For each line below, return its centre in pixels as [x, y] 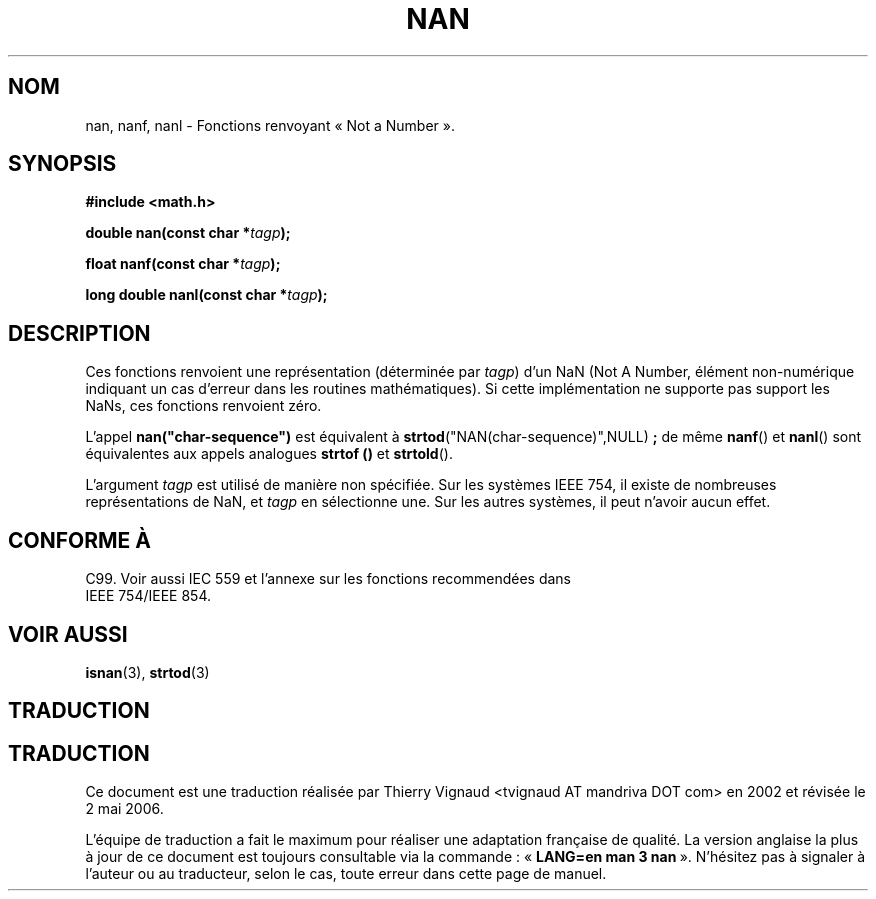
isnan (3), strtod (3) [147, 672]
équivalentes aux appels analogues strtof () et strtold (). [269, 454]
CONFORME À [79, 540]
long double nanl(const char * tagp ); [206, 295]
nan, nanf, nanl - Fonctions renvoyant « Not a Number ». [270, 125]
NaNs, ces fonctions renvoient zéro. [203, 406]
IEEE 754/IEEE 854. [148, 596]
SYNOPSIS [62, 164]
